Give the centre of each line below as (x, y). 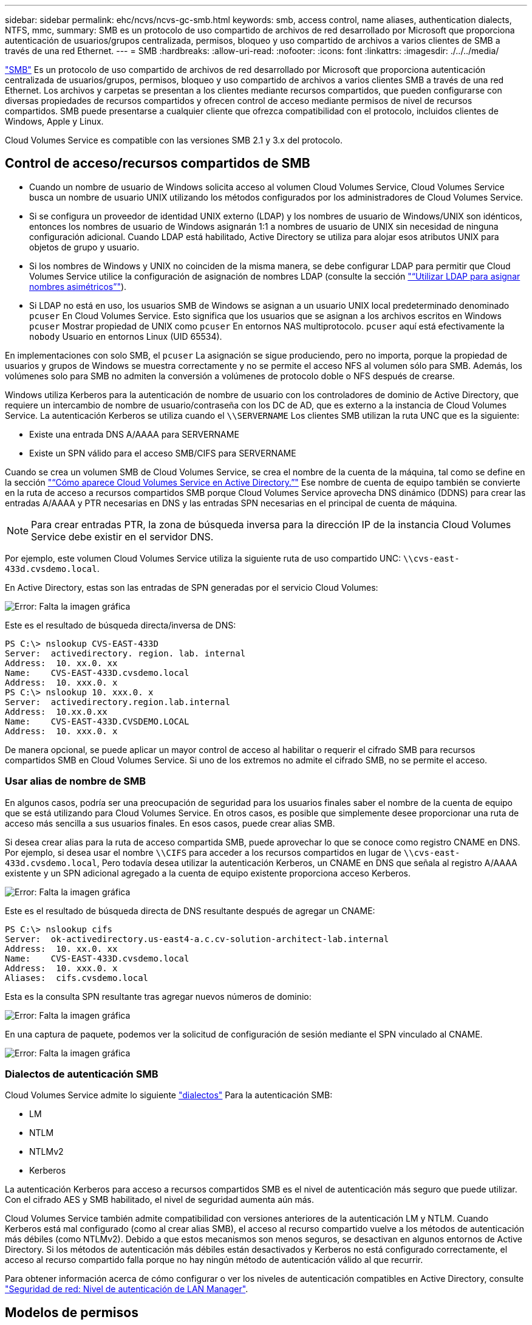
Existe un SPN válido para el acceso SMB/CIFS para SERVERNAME (163, 453)
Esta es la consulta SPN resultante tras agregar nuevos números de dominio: (158, 996)
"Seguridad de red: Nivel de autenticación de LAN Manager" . (127, 1289)
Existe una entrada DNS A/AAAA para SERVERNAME (134, 434)
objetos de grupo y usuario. (84, 247)
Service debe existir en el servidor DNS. (122, 536)
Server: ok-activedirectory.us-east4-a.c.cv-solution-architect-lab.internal (197, 939)
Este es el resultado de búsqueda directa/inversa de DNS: (121, 625)
